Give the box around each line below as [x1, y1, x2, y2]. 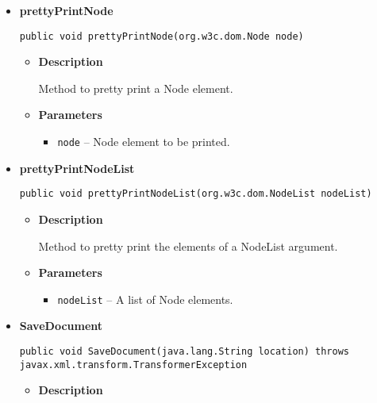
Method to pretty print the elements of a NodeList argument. [38, 237, 338, 254]
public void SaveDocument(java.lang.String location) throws [19, 345, 350, 357]
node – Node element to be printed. [57, 133, 230, 150]
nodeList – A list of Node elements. [57, 290, 233, 307]
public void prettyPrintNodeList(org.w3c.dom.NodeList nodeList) [19, 188, 372, 200]
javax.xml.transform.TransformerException [19, 359, 248, 370]
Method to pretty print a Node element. [38, 79, 233, 96]
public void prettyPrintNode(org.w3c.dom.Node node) [19, 30, 304, 42]
